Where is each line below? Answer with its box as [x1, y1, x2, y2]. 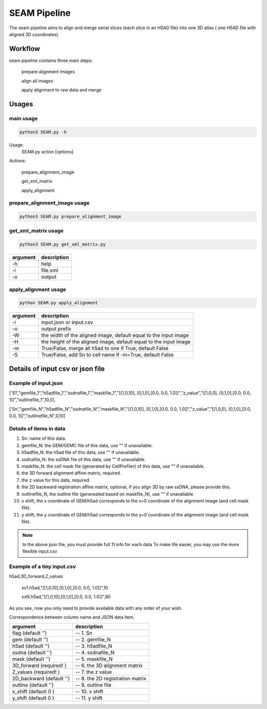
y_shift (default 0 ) [12, 695, 54, 702]
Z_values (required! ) [12, 668, 60, 675]
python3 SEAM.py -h [19, 129, 67, 135]
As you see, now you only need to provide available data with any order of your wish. [9, 605, 182, 611]
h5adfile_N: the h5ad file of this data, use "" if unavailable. [21, 449, 140, 455]
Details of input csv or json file [9, 364, 105, 373]
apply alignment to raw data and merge [21, 87, 102, 93]
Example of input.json [9, 379, 63, 386]
